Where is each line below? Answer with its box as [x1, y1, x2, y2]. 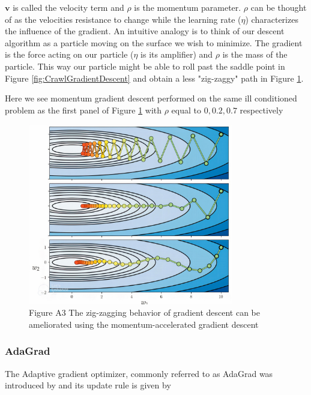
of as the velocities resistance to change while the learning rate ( [5, 13, 241, 25]
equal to [171, 103, 202, 116]
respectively [240, 103, 283, 116]
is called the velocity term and [13, 1, 124, 13]
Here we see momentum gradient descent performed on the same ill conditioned [5, 92, 297, 104]
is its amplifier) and [140, 48, 213, 61]
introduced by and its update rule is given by [5, 379, 171, 391]
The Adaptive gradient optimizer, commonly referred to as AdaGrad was [5, 367, 273, 379]
